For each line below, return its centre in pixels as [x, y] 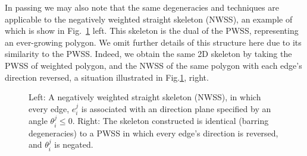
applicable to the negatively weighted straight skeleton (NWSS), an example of [149, 19]
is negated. [74, 144]
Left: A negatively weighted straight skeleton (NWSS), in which [145, 97]
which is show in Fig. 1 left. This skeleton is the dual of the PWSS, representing [152, 31]
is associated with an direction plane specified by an [176, 108]
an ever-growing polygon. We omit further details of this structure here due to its [153, 42]
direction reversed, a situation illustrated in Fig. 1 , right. [107, 77]
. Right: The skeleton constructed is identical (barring [170, 121]
